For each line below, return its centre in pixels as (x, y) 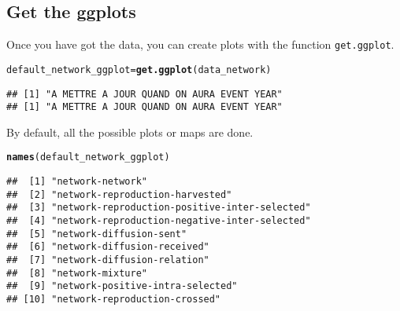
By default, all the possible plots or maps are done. (130, 132)
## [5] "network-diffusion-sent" (97, 234)
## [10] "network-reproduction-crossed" (114, 299)
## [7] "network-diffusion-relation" (108, 260)
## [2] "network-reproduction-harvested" (119, 194)
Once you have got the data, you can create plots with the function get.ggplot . (200, 44)
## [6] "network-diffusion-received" (108, 247)
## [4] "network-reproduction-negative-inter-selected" (159, 221)
